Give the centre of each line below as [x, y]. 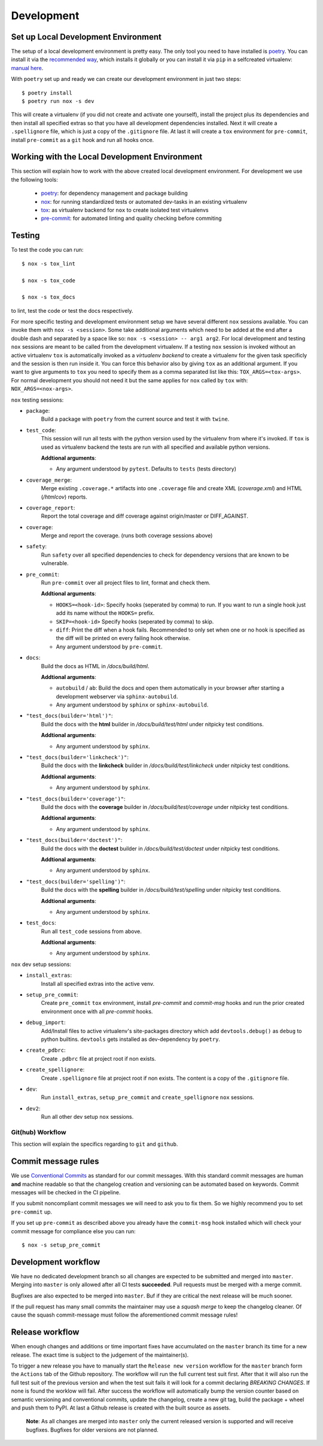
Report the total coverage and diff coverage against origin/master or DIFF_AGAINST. [144, 516]
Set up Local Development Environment [86, 37]
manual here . [27, 68]
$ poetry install [47, 93]
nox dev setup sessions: [41, 964]
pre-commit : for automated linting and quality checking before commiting [131, 218]
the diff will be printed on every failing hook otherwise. [123, 638]
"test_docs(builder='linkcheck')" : [77, 757]
